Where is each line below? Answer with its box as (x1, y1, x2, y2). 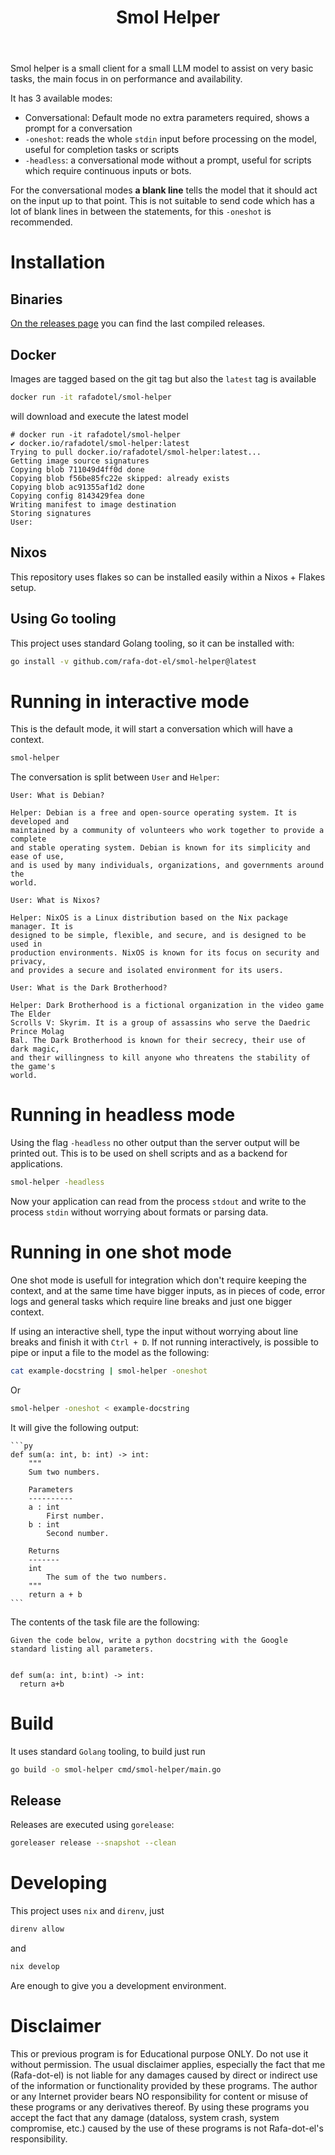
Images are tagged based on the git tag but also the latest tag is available (10, 373, 317, 385)
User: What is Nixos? (10, 896, 101, 906)
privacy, (10, 957, 47, 967)
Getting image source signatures (10, 456, 150, 466)
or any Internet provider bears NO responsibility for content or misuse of (10, 2090, 309, 2102)
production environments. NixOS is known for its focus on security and (10, 948, 320, 958)
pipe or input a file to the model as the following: (10, 1346, 210, 1358)
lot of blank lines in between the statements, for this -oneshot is (10, 206, 272, 218)
